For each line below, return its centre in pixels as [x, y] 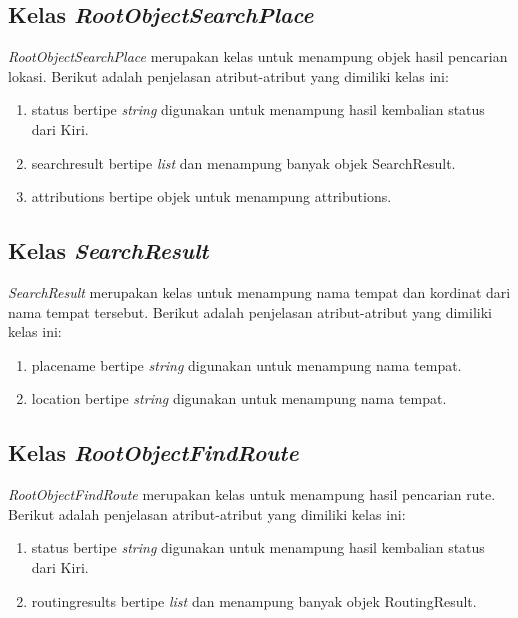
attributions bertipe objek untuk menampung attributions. [211, 196]
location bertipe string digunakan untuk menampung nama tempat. [239, 398]
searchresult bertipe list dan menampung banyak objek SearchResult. [243, 162]
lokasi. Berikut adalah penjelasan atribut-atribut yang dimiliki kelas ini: [228, 75]
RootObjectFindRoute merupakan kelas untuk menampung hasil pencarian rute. [252, 494]
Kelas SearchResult [108, 250]
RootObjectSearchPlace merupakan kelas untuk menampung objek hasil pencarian [258, 56]
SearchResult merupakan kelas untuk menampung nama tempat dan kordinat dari [259, 291]
